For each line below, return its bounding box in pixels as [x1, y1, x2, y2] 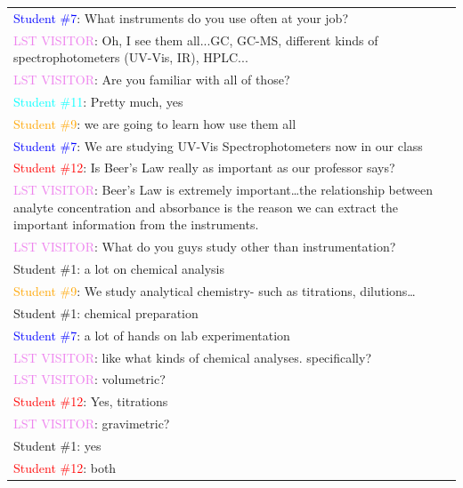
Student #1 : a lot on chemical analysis [13, 260, 224, 278]
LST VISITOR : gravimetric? [13, 414, 170, 433]
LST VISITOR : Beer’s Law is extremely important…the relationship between [13, 180, 433, 199]
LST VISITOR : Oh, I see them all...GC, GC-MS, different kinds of [13, 30, 378, 49]
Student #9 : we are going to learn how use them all [13, 114, 296, 132]
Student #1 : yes [13, 436, 102, 454]
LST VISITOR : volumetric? [13, 370, 166, 388]
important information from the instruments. [13, 215, 259, 234]
